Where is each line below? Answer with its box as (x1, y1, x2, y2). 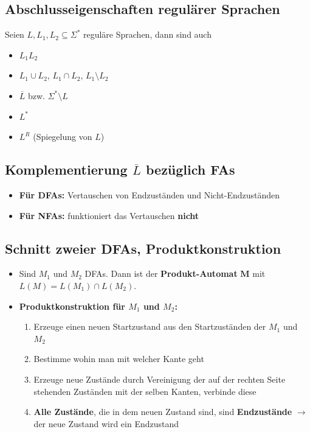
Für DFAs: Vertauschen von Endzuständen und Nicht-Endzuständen (19, 188, 280, 201)
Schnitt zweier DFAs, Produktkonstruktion (5, 239, 281, 257)
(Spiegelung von (33, 130, 92, 143)
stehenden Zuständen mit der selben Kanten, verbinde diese (33, 385, 257, 397)
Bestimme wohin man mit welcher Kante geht (33, 352, 204, 365)
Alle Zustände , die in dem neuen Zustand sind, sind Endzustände (33, 405, 292, 418)
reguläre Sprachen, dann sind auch (83, 28, 212, 41)
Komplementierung (5, 160, 128, 179)
